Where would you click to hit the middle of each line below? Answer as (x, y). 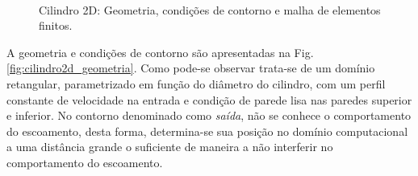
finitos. (56, 25)
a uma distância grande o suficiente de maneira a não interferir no (170, 147)
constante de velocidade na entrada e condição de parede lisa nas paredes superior (209, 99)
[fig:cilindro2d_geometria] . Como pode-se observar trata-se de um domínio (191, 68)
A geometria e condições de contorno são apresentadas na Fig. (160, 52)
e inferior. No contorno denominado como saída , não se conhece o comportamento (209, 115)
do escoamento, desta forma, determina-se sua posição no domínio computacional (207, 131)
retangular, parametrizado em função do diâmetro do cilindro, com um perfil (196, 83)
